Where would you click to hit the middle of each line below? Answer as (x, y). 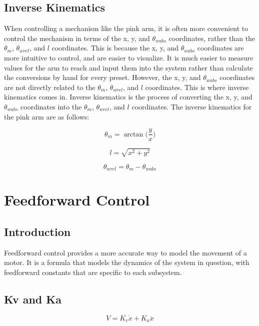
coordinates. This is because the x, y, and (115, 48)
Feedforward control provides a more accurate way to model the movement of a (125, 252)
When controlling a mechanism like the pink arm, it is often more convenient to (126, 28)
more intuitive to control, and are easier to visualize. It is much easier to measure (129, 57)
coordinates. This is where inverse (197, 87)
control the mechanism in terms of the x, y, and (77, 38)
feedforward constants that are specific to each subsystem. (93, 272)
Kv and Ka (33, 299)
